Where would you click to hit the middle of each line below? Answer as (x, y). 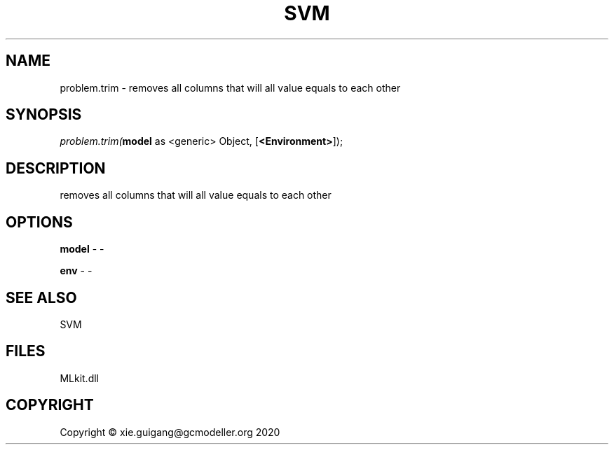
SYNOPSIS (44, 115)
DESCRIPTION (56, 168)
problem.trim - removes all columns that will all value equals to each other (230, 87)
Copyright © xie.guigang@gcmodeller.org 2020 (170, 432)
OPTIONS (39, 222)
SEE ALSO (41, 297)
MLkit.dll (79, 378)
